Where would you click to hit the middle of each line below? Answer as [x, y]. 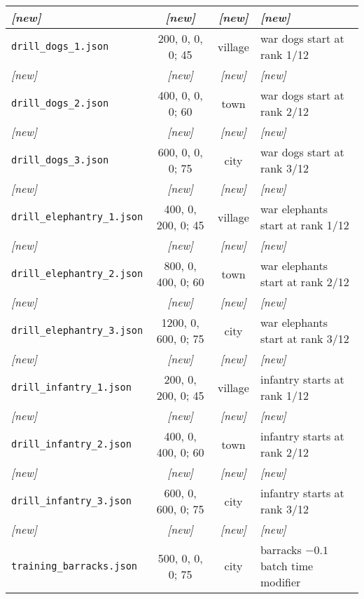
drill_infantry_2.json [71, 444]
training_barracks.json [75, 566]
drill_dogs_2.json [60, 103]
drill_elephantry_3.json [77, 330]
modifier [280, 582]
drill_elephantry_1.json [77, 217]
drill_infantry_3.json [71, 501]
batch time [287, 566]
